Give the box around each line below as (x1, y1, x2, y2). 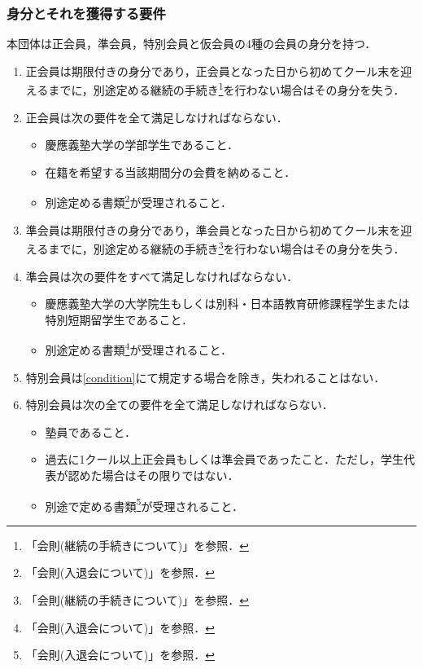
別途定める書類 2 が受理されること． (45, 191, 233, 211)
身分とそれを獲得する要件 (7, 2, 166, 23)
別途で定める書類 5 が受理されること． (45, 495, 244, 514)
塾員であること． (45, 423, 137, 440)
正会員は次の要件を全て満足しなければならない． (25, 108, 288, 125)
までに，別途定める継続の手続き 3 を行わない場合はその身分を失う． (48, 238, 405, 257)
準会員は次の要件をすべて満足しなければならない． (25, 267, 299, 284)
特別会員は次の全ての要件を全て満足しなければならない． (25, 396, 334, 413)
